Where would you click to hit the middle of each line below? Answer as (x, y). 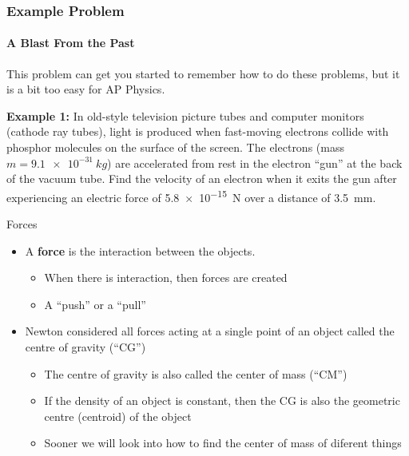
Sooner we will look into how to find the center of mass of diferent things (223, 443)
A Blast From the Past (71, 43)
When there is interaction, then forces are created (166, 278)
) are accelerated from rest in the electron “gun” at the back (255, 163)
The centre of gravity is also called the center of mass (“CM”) (196, 373)
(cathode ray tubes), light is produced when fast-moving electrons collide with (198, 131)
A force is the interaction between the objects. (140, 250)
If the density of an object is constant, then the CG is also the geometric (222, 400)
